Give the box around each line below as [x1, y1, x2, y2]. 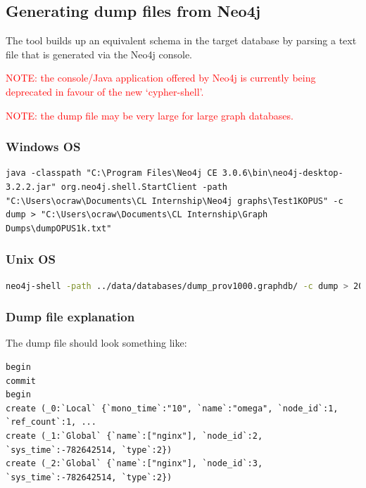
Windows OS [6, 138, 81, 155]
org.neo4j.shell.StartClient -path [61, 181, 227, 192]
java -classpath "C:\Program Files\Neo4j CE [6, 168, 217, 179]
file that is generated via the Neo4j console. [6, 46, 193, 61]
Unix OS [6, 250, 56, 268]
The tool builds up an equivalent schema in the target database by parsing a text [6, 33, 357, 48]
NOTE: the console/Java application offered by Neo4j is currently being [6, 70, 316, 85]
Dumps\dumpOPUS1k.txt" [6, 223, 112, 233]
